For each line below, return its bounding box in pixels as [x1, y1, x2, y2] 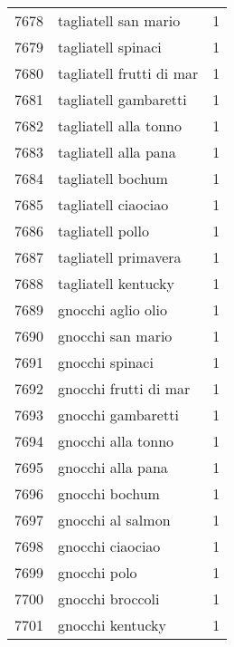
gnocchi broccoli [58, 588, 160, 609]
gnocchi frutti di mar [58, 378, 191, 399]
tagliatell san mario [58, 10, 181, 31]
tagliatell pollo [58, 220, 149, 241]
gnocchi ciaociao [58, 536, 161, 556]
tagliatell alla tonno [58, 115, 182, 136]
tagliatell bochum [58, 168, 168, 188]
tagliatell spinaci [58, 36, 162, 57]
